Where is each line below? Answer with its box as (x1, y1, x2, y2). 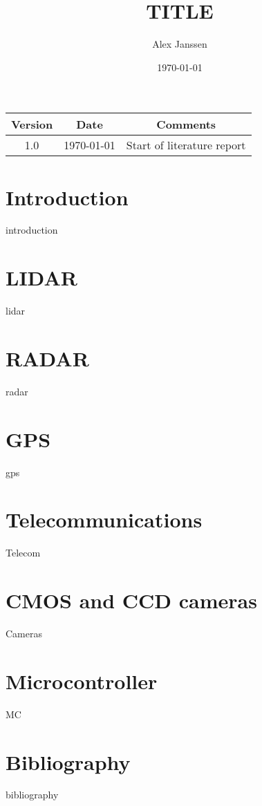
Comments (156, 116, 216, 133)
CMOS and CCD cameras (6, 586, 257, 615)
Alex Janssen (152, 37, 207, 51)
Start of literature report (126, 137, 246, 153)
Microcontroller (6, 666, 158, 695)
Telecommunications (6, 505, 203, 534)
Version (11, 116, 53, 133)
